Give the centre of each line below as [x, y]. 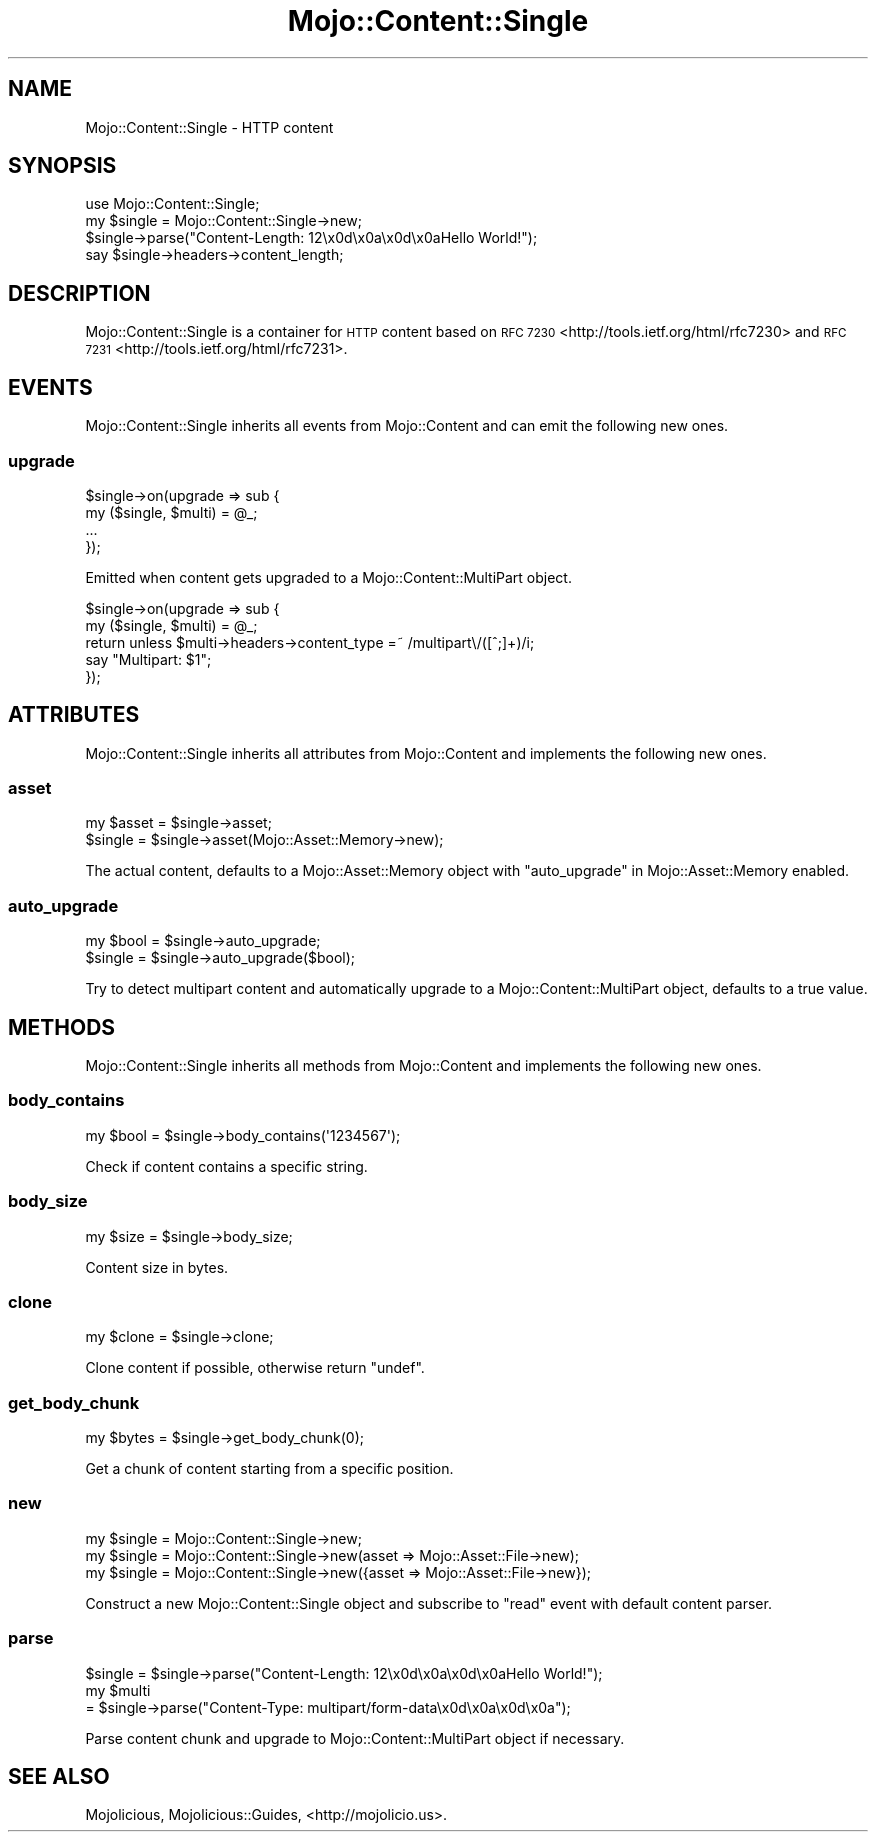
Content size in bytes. [157, 1267]
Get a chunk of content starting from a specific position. [269, 1469]
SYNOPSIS [62, 166]
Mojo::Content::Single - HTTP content [209, 127]
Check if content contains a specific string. [226, 1166]
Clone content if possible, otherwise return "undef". [255, 1368]
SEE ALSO [59, 1776]
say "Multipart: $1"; [148, 659]
